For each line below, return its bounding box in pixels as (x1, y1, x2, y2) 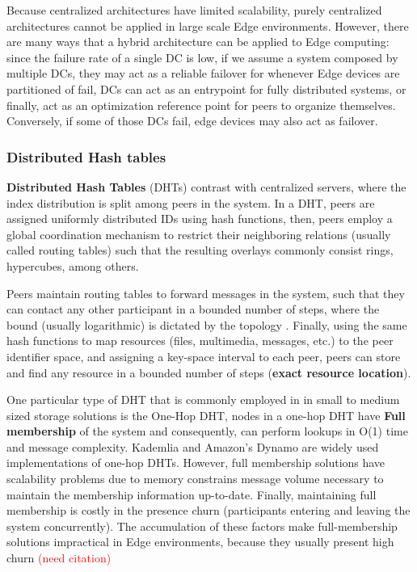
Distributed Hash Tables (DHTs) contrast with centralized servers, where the (6, 178, 406, 195)
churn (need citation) (6, 549, 112, 566)
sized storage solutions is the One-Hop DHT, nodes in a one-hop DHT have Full (6, 406, 406, 423)
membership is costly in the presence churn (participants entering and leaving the (6, 502, 411, 519)
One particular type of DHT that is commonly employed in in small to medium (6, 391, 400, 408)
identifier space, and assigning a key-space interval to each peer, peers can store (6, 347, 401, 364)
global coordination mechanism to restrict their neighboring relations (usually (6, 225, 391, 242)
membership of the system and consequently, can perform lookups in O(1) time (6, 423, 408, 440)
